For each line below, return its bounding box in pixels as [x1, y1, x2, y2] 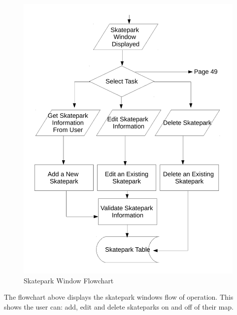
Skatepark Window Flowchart [24, 275, 114, 285]
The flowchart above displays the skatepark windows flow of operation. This [4, 292, 234, 302]
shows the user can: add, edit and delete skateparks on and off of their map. [4, 301, 234, 312]
